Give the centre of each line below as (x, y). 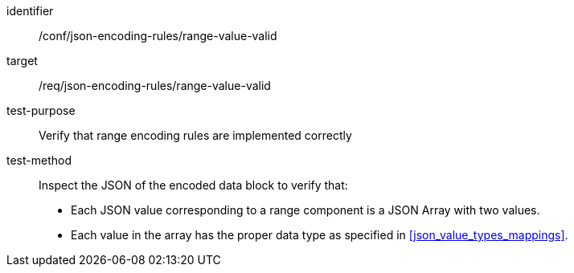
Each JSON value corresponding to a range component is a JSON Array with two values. (305, 210)
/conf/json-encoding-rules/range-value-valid (158, 36)
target (22, 61)
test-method (39, 160)
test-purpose (41, 110)
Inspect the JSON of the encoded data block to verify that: (193, 185)
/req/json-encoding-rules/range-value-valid (155, 86)
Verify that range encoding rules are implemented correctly (195, 135)
